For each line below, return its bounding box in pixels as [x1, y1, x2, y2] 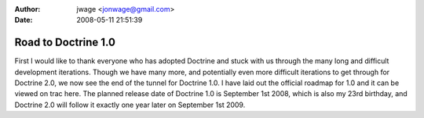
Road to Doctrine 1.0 [14, 36, 115, 49]
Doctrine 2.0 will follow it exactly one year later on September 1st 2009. [14, 100, 246, 109]
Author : [14, 5, 41, 13]
